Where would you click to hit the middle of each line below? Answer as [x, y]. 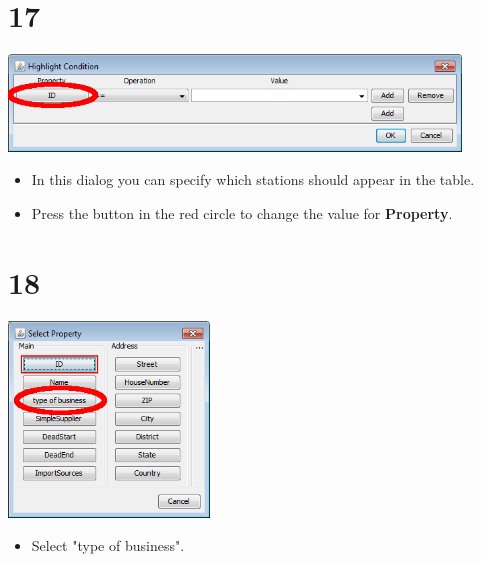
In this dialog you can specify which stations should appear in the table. [253, 179]
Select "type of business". [108, 545]
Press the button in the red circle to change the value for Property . [242, 213]
